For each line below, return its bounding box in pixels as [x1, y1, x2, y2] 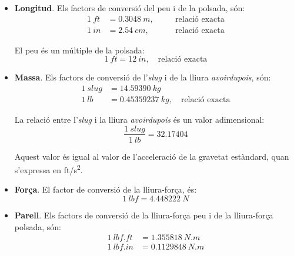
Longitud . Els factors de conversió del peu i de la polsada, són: [14, 2, 245, 14]
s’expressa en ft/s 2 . [14, 162, 83, 176]
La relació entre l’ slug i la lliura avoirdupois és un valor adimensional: [14, 113, 265, 125]
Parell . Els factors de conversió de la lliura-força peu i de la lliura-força [14, 209, 273, 221]
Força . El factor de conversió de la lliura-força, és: [14, 183, 197, 196]
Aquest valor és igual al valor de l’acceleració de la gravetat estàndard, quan [14, 150, 289, 162]
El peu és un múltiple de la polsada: [14, 43, 145, 56]
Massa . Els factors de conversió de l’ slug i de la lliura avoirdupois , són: [14, 71, 271, 83]
